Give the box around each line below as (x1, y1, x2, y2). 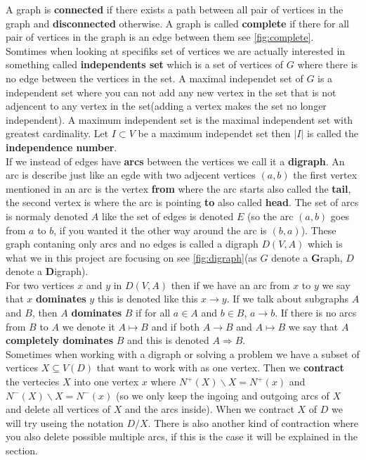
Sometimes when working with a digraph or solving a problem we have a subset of (6, 346, 360, 361)
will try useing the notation (6, 415, 124, 430)
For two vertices (6, 277, 74, 292)
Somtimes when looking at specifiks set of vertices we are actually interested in (6, 43, 346, 58)
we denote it (62, 319, 115, 333)
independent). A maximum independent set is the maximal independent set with (6, 112, 353, 127)
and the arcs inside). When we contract (124, 402, 294, 416)
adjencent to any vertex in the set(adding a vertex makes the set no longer (6, 98, 327, 113)
